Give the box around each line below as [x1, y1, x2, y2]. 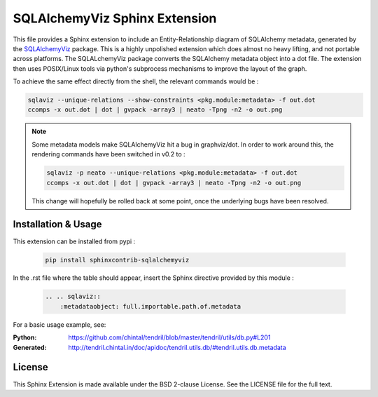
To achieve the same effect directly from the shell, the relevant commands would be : [13, 77, 259, 86]
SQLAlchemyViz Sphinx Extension [13, 11, 217, 26]
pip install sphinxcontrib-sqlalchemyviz [45, 256, 190, 264]
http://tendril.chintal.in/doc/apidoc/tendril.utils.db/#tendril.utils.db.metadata [68, 343, 286, 351]
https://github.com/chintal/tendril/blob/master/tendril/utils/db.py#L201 [68, 333, 271, 342]
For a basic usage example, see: [13, 320, 106, 329]
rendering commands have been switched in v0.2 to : [31, 150, 185, 159]
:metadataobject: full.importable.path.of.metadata [59, 302, 241, 310]
